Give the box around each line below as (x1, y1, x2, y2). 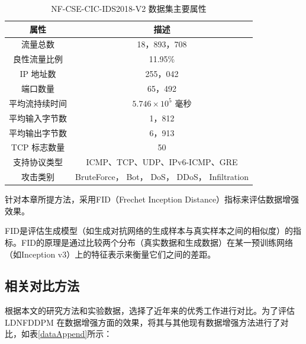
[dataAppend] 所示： (38, 327, 112, 340)
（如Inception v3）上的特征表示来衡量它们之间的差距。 (5, 247, 216, 260)
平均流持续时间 (9, 97, 67, 109)
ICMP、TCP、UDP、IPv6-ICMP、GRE (86, 156, 238, 168)
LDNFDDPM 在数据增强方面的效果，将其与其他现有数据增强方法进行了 (5, 316, 281, 328)
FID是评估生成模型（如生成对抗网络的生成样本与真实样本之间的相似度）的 (5, 224, 293, 237)
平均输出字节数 (9, 126, 67, 139)
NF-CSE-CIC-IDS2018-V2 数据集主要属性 (51, 2, 207, 14)
